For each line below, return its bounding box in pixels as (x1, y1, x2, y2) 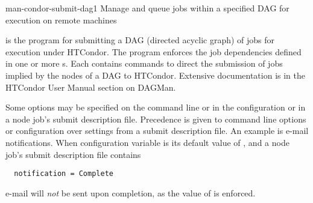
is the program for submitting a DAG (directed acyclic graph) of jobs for (5, 34, 275, 46)
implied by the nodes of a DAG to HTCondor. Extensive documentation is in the (5, 68, 305, 81)
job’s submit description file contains (5, 148, 141, 160)
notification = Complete (14, 169, 113, 178)
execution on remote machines (5, 13, 117, 26)
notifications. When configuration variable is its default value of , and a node (5, 136, 289, 148)
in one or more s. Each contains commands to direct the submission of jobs (5, 57, 283, 70)
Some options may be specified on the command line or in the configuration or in (5, 101, 306, 114)
